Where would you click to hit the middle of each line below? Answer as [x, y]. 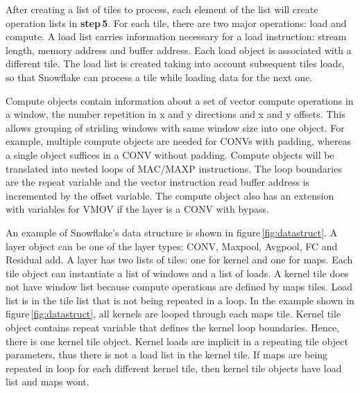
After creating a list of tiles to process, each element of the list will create [162, 9]
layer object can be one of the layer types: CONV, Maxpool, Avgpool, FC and [172, 246]
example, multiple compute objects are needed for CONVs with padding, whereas [179, 141]
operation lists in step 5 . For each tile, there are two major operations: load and [176, 23]
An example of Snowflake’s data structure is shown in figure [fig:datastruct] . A [172, 232]
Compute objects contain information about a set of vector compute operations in [180, 100]
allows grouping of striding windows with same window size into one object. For [175, 127]
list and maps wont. [48, 382]
